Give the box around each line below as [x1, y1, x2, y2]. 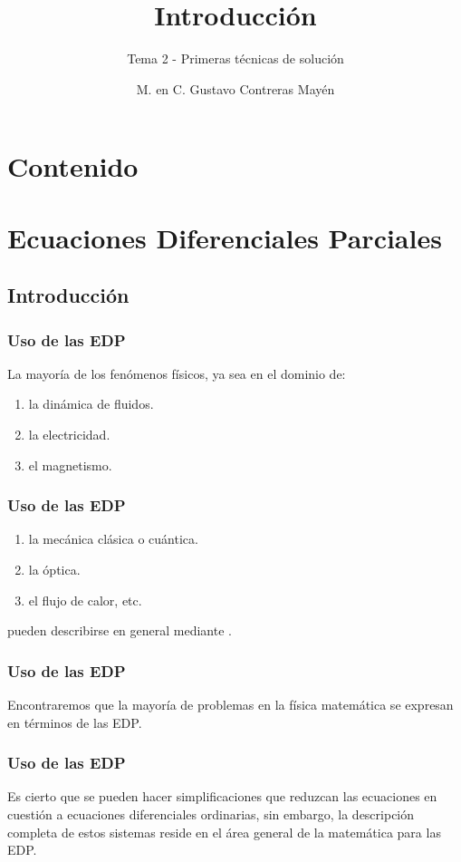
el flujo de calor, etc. [28, 590, 142, 609]
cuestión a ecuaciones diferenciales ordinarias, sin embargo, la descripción [7, 805, 415, 824]
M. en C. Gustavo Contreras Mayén [136, 79, 335, 98]
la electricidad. [28, 425, 110, 444]
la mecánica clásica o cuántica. [28, 529, 198, 548]
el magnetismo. [28, 455, 112, 474]
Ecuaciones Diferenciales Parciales [7, 218, 442, 256]
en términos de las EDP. [7, 712, 142, 731]
